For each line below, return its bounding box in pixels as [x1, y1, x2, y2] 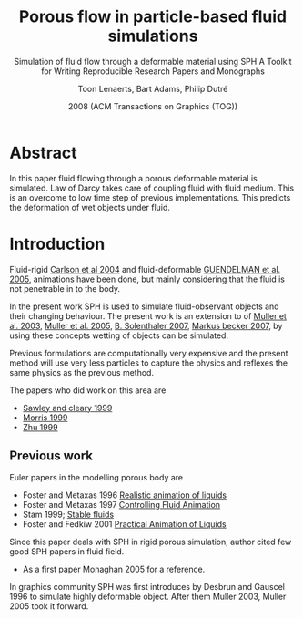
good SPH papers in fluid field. [9, 546, 125, 557]
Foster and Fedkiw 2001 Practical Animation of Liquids [22, 519, 227, 530]
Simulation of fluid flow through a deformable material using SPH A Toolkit [13, 56, 293, 67]
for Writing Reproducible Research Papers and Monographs [40, 66, 266, 77]
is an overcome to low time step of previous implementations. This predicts [9, 191, 291, 202]
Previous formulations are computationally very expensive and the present [9, 347, 288, 358]
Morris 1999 [22, 412, 68, 423]
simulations [107, 26, 198, 46]
